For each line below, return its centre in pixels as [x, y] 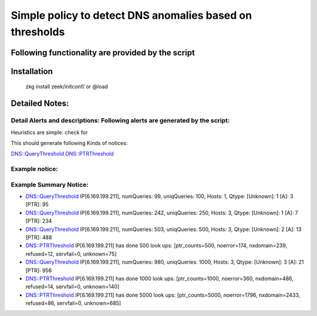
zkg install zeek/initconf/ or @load [67, 87]
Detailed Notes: [40, 104]
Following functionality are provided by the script [103, 53]
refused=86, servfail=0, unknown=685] [73, 303]
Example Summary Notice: [50, 184]
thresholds [38, 32]
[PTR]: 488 [39, 237]
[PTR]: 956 [39, 270]
